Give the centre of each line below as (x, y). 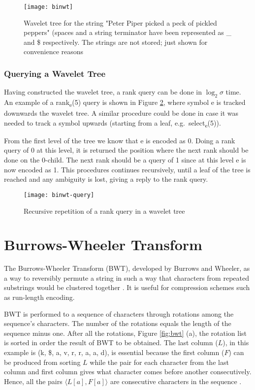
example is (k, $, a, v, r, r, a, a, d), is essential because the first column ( (114, 352)
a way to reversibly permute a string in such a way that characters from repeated (127, 277)
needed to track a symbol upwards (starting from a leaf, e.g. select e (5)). (112, 123)
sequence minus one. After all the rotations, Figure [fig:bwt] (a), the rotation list (126, 333)
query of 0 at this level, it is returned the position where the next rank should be (126, 150)
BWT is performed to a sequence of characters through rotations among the (119, 313)
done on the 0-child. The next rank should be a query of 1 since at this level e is (125, 160)
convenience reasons (54, 51)
